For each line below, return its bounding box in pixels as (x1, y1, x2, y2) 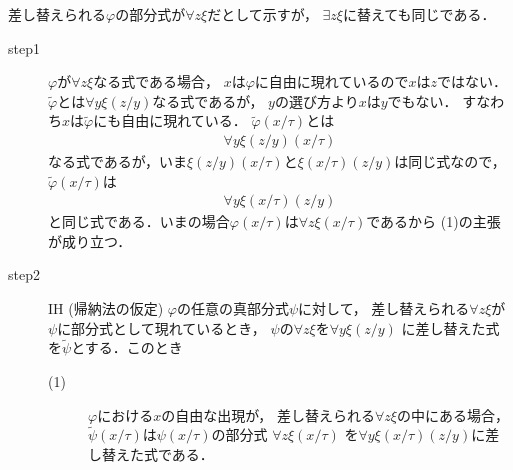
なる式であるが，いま (48, 151, 188, 171)
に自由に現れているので (254, 71, 409, 92)
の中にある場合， (396, 404, 509, 425)
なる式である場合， (93, 71, 220, 92)
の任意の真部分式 (176, 298, 289, 318)
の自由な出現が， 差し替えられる (161, 404, 375, 425)
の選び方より (274, 90, 359, 111)
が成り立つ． (48, 230, 132, 251)
